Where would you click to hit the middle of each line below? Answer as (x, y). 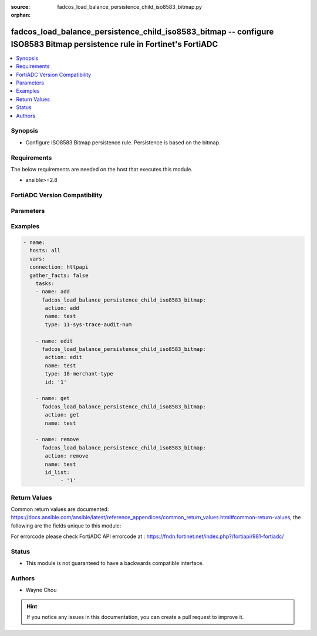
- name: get (53, 398)
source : (21, 7)
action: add (62, 308)
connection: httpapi (59, 267)
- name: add (53, 292)
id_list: (58, 472)
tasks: (45, 283)
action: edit (63, 357)
